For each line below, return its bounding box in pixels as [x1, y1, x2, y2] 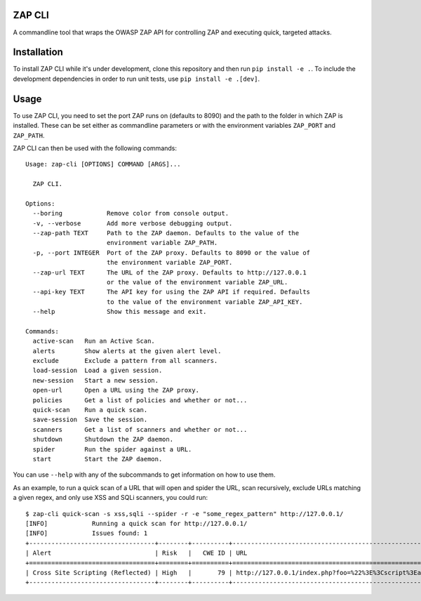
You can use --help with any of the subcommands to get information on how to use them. [13, 470, 276, 479]
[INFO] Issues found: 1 [25, 529, 148, 537]
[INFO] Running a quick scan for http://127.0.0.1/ [25, 520, 248, 527]
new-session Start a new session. [32, 376, 159, 384]
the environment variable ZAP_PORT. [106, 258, 233, 267]
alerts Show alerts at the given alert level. [32, 347, 222, 355]
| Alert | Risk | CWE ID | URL [25, 549, 248, 557]
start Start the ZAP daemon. [32, 455, 163, 463]
